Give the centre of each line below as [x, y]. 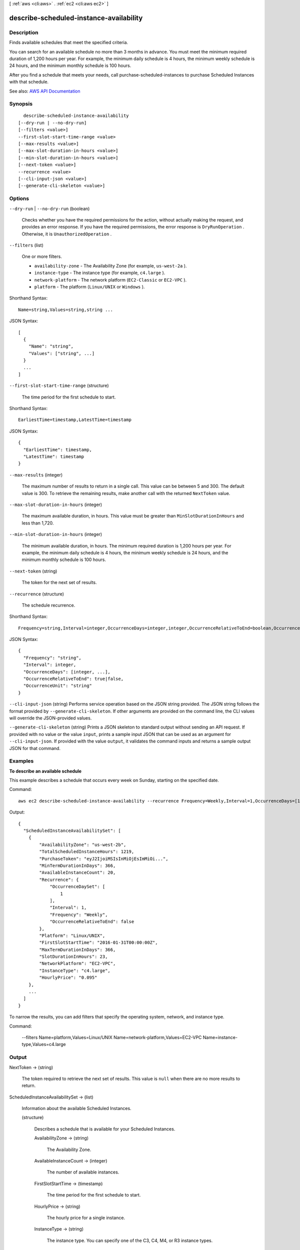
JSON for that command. [35, 748]
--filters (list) [26, 245]
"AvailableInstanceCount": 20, [77, 873]
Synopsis [21, 104]
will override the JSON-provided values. [50, 718]
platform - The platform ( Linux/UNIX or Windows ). [89, 287]
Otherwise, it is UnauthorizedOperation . [67, 234]
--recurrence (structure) [37, 594]
